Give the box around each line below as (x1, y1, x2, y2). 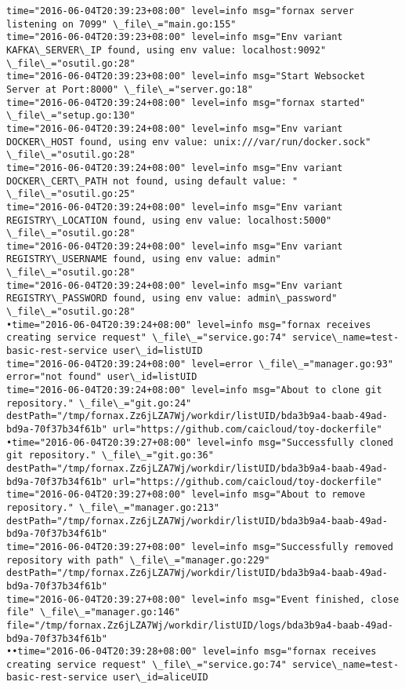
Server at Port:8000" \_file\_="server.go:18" (6, 83, 253, 95)
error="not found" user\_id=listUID (6, 371, 197, 383)
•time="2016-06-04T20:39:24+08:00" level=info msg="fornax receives (6, 319, 371, 330)
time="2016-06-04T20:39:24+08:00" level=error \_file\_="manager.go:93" (6, 358, 393, 370)
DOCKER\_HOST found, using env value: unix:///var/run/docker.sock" (6, 136, 371, 148)
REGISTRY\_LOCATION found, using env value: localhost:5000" (6, 214, 332, 226)
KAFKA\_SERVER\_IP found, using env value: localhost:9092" (6, 44, 327, 56)
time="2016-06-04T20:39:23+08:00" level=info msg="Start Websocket (6, 71, 366, 82)
